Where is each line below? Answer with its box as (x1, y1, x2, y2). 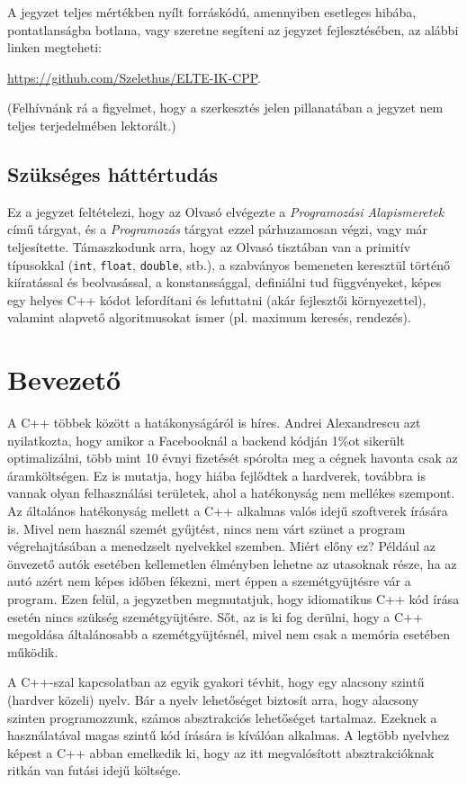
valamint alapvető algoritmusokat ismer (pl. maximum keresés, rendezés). (7, 308, 411, 327)
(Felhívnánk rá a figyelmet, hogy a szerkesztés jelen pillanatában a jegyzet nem (7, 98, 444, 117)
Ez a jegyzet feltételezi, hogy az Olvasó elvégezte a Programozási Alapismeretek (7, 202, 445, 221)
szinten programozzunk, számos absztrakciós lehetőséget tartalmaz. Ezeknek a (7, 708, 437, 726)
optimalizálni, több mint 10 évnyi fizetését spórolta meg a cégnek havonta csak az (7, 448, 458, 467)
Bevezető (7, 361, 121, 398)
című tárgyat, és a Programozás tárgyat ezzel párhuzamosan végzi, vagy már (7, 220, 428, 239)
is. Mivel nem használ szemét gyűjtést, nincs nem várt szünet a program (7, 519, 406, 537)
